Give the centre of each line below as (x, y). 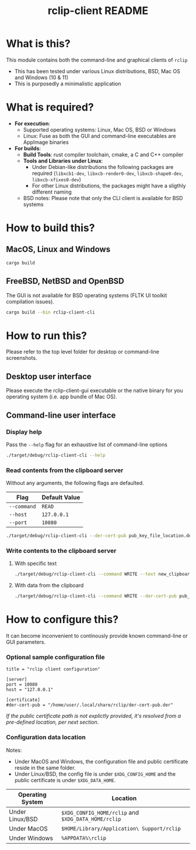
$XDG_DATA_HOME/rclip (91, 819)
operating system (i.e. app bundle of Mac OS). (62, 397)
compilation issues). (30, 301)
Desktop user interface (49, 376)
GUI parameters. (26, 642)
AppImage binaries (46, 142)
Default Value (61, 497)
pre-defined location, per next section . (52, 722)
